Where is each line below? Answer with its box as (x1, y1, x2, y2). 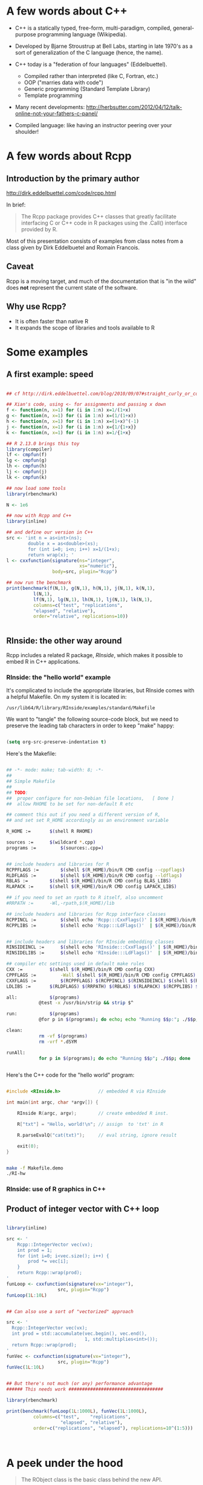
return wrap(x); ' (28, 552, 74, 558)
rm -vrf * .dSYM (38, 1039, 77, 1045)
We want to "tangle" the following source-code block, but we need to (6, 716, 179, 723)
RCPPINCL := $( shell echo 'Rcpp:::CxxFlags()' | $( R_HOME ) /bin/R (6, 916, 196, 923)
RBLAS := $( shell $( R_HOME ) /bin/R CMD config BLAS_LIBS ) (6, 878, 172, 884)
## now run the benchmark (6, 580, 71, 586)
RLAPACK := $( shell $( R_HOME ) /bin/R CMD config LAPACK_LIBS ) (6, 884, 177, 890)
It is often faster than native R (14, 317, 89, 325)
